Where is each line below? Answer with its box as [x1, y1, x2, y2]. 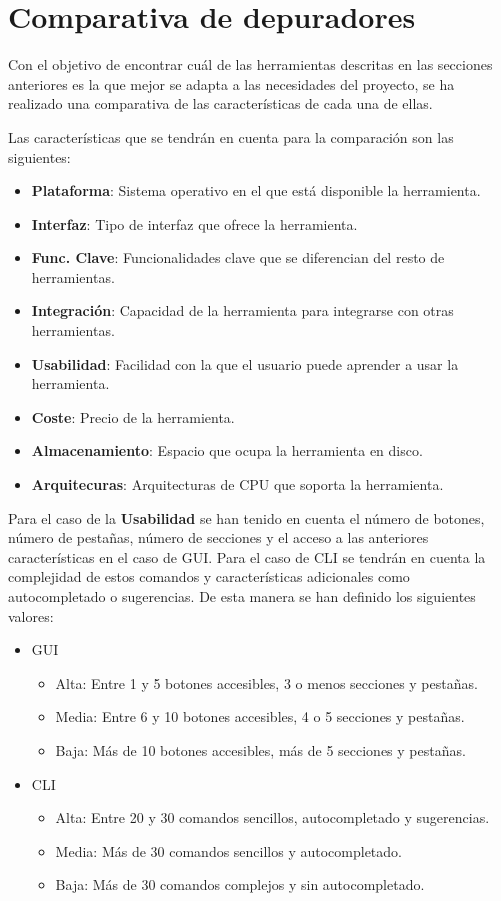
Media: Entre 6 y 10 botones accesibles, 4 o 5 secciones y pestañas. [55, 706, 465, 727]
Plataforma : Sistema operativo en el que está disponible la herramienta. [31, 180, 481, 201]
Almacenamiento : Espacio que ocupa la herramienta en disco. [31, 440, 423, 461]
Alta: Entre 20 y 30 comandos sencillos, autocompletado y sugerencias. [55, 807, 490, 828]
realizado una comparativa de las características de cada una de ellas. [8, 93, 433, 114]
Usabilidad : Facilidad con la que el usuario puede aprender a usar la [31, 353, 459, 374]
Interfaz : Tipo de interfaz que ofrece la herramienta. [31, 213, 358, 234]
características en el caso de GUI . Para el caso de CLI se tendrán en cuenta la [8, 546, 486, 567]
